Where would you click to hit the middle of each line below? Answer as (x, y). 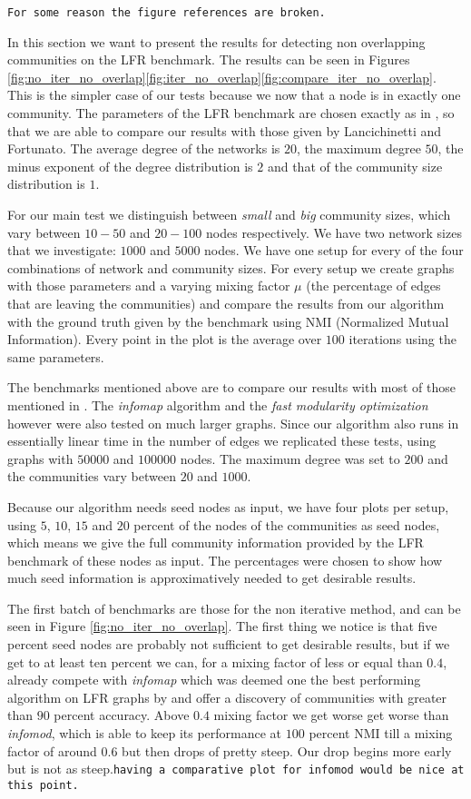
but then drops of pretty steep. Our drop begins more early (287, 750)
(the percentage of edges (373, 286)
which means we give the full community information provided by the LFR (216, 543)
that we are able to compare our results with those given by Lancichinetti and (225, 130)
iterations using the (402, 339)
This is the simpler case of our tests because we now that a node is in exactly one (234, 95)
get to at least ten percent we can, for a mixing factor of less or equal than (215, 661)
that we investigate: (62, 250)
